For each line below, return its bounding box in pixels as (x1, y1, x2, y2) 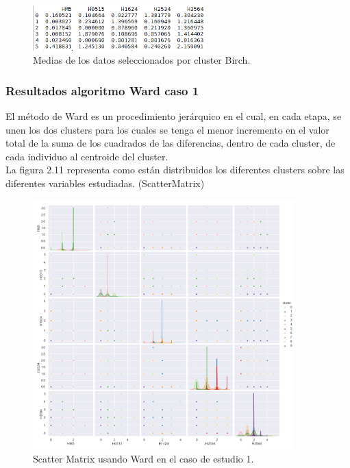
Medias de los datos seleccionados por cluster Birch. (33, 53, 251, 67)
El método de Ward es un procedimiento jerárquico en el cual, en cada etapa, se (5, 109, 342, 123)
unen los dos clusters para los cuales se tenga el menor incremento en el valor (5, 122, 329, 136)
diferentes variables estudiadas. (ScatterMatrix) (5, 176, 205, 190)
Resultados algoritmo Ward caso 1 (5, 82, 199, 99)
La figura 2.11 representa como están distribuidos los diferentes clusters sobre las (5, 162, 345, 177)
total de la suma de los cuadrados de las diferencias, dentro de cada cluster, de (5, 136, 336, 150)
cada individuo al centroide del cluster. (5, 149, 168, 163)
